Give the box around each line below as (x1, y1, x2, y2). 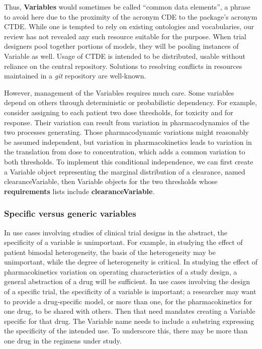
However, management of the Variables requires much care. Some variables (4, 87, 234, 98)
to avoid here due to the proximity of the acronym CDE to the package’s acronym (4, 11, 257, 22)
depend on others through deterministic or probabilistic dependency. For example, (4, 97, 257, 108)
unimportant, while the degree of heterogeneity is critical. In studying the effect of (4, 256, 257, 267)
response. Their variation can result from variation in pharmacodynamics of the (4, 117, 249, 127)
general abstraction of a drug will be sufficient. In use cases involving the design (4, 276, 250, 287)
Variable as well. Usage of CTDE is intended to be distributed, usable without (4, 50, 245, 61)
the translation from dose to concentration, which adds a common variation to (4, 146, 245, 157)
